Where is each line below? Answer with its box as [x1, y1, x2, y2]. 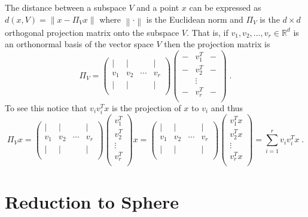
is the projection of [112, 102, 181, 114]
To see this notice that [5, 102, 87, 114]
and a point [136, 1, 179, 13]
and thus [211, 102, 243, 114]
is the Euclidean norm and [146, 13, 243, 25]
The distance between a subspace [5, 1, 126, 13]
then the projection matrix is [164, 38, 270, 50]
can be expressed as [189, 1, 261, 13]
